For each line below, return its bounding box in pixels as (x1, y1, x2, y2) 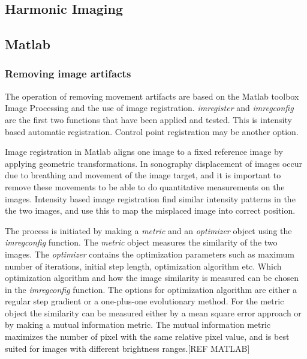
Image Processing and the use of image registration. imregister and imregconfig (5, 101, 294, 114)
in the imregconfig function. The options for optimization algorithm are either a (5, 283, 297, 295)
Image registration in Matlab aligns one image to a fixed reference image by (5, 145, 283, 158)
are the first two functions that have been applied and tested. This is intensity (5, 113, 292, 125)
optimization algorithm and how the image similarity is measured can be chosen (5, 271, 299, 284)
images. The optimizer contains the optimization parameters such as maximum (5, 247, 294, 260)
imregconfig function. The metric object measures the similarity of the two (5, 236, 278, 249)
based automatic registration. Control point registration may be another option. (5, 125, 299, 137)
